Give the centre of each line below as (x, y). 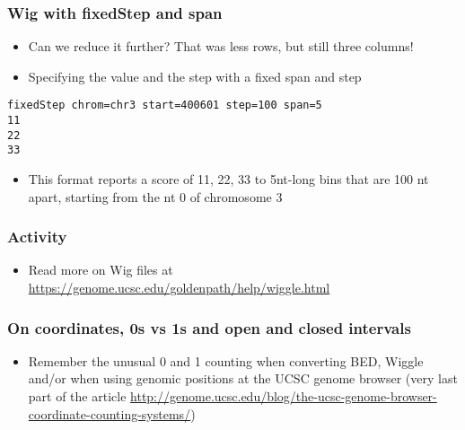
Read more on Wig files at (101, 270)
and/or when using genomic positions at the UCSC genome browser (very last (243, 378)
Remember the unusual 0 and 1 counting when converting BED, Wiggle (226, 360)
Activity (37, 237)
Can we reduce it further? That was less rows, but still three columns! (221, 46)
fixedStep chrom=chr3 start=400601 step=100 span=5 (165, 105)
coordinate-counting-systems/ (110, 413)
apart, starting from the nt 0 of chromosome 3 (155, 196)
